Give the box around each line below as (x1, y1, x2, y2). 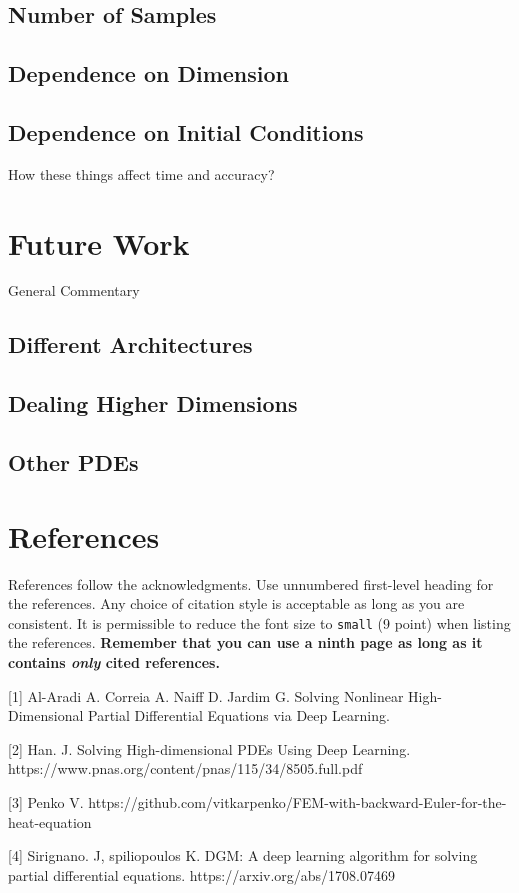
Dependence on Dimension (8, 58, 289, 89)
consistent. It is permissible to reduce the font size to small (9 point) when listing (8, 612, 511, 633)
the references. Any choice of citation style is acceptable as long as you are (8, 593, 465, 614)
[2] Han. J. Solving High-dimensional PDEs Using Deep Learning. (8, 738, 411, 759)
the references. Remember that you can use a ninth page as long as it (8, 632, 483, 653)
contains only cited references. (8, 651, 220, 672)
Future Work (8, 222, 190, 263)
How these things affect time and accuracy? (8, 163, 275, 184)
